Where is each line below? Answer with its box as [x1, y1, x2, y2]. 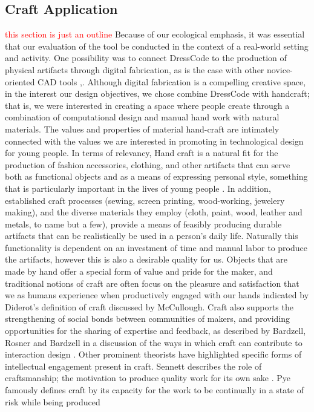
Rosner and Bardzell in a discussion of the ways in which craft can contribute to [5, 336, 303, 348]
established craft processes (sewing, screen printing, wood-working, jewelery [5, 194, 285, 206]
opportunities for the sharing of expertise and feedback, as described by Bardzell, [5, 324, 306, 337]
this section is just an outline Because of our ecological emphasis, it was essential [5, 28, 305, 41]
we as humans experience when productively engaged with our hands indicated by [5, 289, 309, 301]
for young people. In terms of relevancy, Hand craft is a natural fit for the [5, 146, 278, 159]
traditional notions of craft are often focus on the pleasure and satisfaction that [5, 276, 299, 289]
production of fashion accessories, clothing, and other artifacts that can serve [5, 158, 290, 171]
